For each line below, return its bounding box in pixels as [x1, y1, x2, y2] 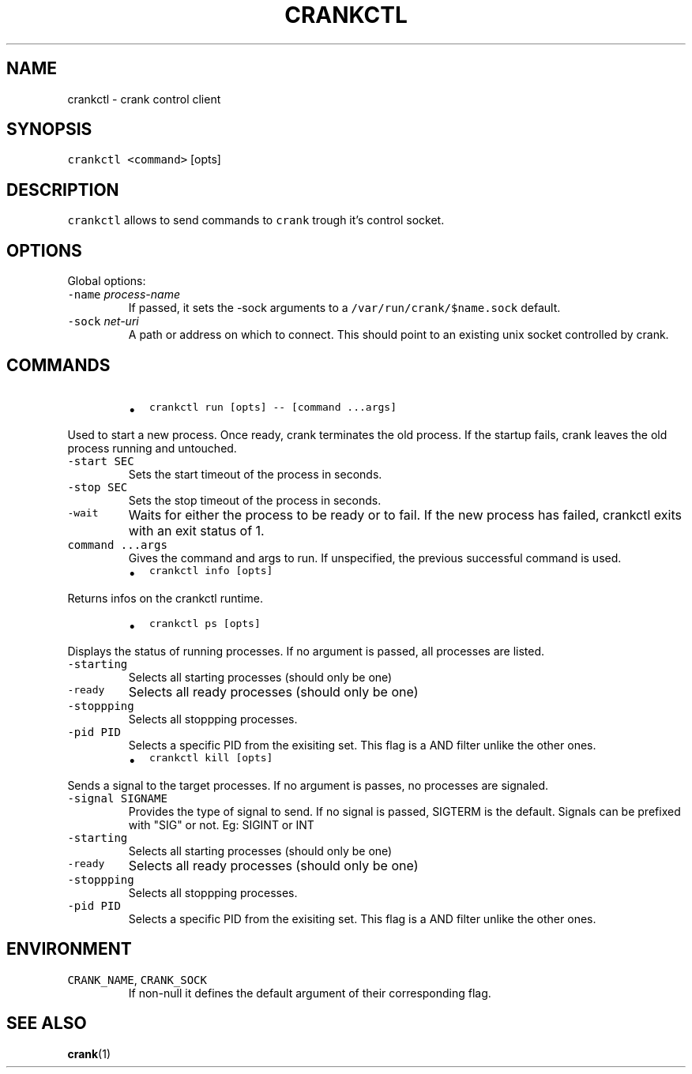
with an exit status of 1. [128, 522, 265, 539]
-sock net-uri [67, 314, 139, 329]
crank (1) [67, 1046, 111, 1061]
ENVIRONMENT [6, 939, 132, 959]
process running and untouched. [67, 441, 237, 455]
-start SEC [67, 454, 134, 468]
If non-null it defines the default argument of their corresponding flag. [128, 986, 491, 1000]
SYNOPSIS [6, 119, 92, 140]
